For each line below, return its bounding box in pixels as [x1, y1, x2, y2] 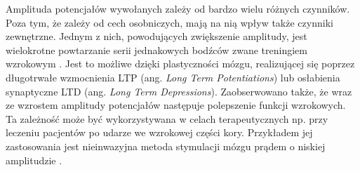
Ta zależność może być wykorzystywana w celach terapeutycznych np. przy [6, 111, 328, 126]
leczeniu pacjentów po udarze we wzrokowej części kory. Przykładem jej [6, 125, 313, 140]
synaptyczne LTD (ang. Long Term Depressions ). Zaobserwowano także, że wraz [6, 84, 352, 98]
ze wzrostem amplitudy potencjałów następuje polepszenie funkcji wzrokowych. [6, 98, 346, 112]
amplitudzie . [6, 152, 62, 167]
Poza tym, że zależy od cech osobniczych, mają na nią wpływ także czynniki [6, 15, 333, 29]
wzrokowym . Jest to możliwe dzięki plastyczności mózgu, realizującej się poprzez [6, 56, 355, 71]
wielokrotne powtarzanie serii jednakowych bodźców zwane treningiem [6, 42, 307, 57]
